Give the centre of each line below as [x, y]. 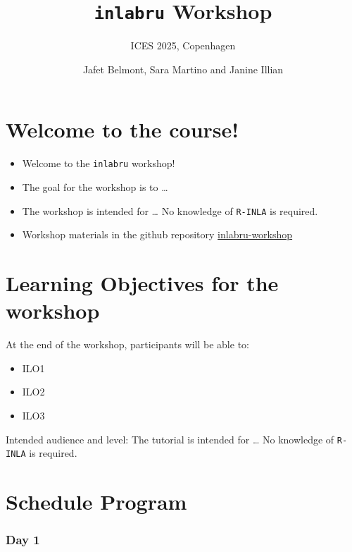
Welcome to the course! [122, 129]
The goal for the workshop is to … [95, 187]
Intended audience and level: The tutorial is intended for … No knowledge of [170, 439]
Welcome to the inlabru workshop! [99, 163]
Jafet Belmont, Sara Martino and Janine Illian [183, 69]
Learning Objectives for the [142, 283]
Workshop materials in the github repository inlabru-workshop [157, 234]
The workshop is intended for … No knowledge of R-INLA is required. [170, 210]
